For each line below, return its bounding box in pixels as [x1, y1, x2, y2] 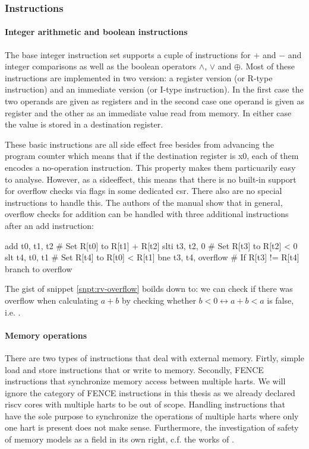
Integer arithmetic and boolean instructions [5, 26, 188, 38]
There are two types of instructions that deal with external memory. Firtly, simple [5, 351, 304, 364]
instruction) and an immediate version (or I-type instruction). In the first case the [5, 83, 304, 95]
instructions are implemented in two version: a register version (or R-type [5, 71, 273, 84]
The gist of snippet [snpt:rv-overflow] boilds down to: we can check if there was [5, 282, 293, 295]
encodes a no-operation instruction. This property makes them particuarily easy [5, 161, 296, 173]
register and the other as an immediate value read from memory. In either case [5, 106, 292, 119]
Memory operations [5, 329, 87, 341]
